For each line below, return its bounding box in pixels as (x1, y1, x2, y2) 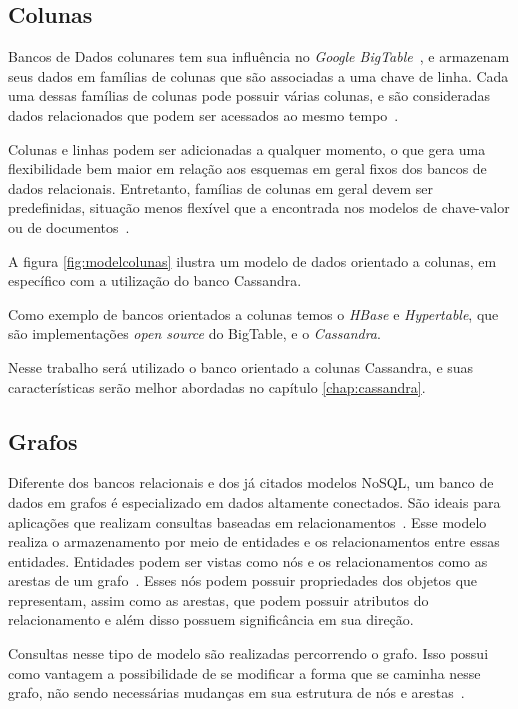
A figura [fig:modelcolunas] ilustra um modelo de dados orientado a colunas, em (8, 250, 497, 271)
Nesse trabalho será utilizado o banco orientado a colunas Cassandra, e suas (8, 356, 474, 377)
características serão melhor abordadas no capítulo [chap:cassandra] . (8, 376, 426, 397)
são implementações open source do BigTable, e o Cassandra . (8, 323, 381, 344)
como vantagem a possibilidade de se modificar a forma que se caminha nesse (8, 662, 481, 683)
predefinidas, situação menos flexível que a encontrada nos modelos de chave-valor (8, 197, 510, 218)
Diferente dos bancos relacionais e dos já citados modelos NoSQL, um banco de (8, 472, 494, 493)
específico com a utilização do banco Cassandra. (8, 270, 302, 291)
